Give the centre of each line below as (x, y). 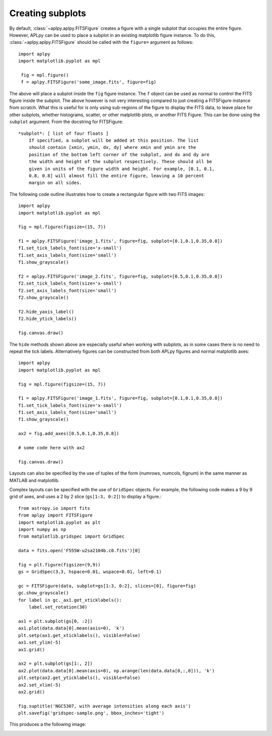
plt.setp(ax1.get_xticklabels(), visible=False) (79, 635)
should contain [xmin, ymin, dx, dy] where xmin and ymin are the (112, 147)
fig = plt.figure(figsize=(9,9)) (59, 565)
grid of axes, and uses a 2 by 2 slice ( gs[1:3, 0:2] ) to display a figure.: (85, 497)
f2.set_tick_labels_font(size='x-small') (70, 283)
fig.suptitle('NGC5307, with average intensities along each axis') (105, 706)
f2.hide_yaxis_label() (46, 312)
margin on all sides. (55, 183)
